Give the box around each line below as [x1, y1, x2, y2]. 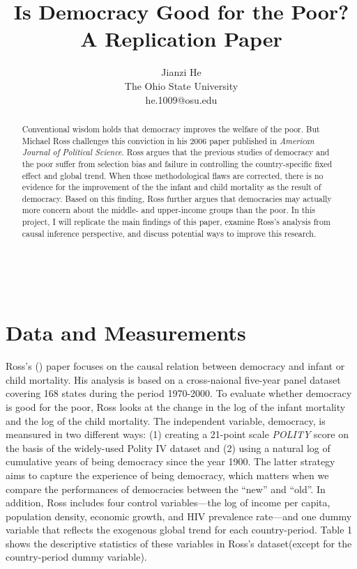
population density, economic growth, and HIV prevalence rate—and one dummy [6, 508, 352, 523]
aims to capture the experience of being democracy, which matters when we [6, 467, 329, 482]
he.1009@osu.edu [145, 92, 218, 107]
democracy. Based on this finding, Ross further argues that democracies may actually [22, 192, 332, 204]
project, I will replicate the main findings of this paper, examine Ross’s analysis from [22, 216, 331, 228]
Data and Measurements [6, 318, 246, 347]
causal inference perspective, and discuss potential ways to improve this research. [22, 227, 317, 239]
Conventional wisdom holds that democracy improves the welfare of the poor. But [22, 123, 320, 134]
